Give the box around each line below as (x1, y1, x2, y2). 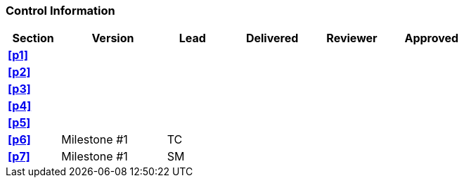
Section (12, 31, 54, 46)
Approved (404, 31, 459, 46)
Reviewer (326, 31, 378, 46)
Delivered (245, 31, 299, 46)
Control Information (6, 4, 115, 18)
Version (91, 31, 134, 46)
